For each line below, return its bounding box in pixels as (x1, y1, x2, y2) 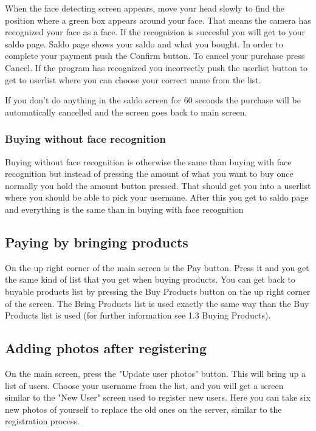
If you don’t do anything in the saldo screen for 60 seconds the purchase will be (5, 94, 301, 106)
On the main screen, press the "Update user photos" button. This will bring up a (5, 367, 306, 379)
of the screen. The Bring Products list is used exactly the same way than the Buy (5, 297, 309, 309)
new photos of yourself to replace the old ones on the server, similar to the (5, 402, 282, 415)
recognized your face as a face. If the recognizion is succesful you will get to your (5, 26, 305, 38)
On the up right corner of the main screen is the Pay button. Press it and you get (5, 261, 309, 274)
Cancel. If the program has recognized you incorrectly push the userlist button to (5, 61, 307, 74)
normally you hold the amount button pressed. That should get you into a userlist (5, 179, 311, 191)
